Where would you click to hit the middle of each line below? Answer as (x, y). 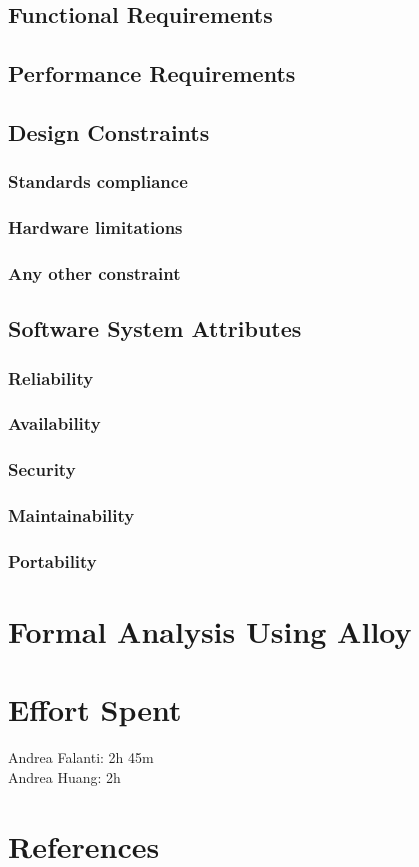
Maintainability (71, 515)
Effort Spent (95, 709)
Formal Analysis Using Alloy (210, 631)
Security (42, 469)
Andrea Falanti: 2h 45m (81, 757)
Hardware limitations (95, 227)
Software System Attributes (155, 328)
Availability (54, 423)
